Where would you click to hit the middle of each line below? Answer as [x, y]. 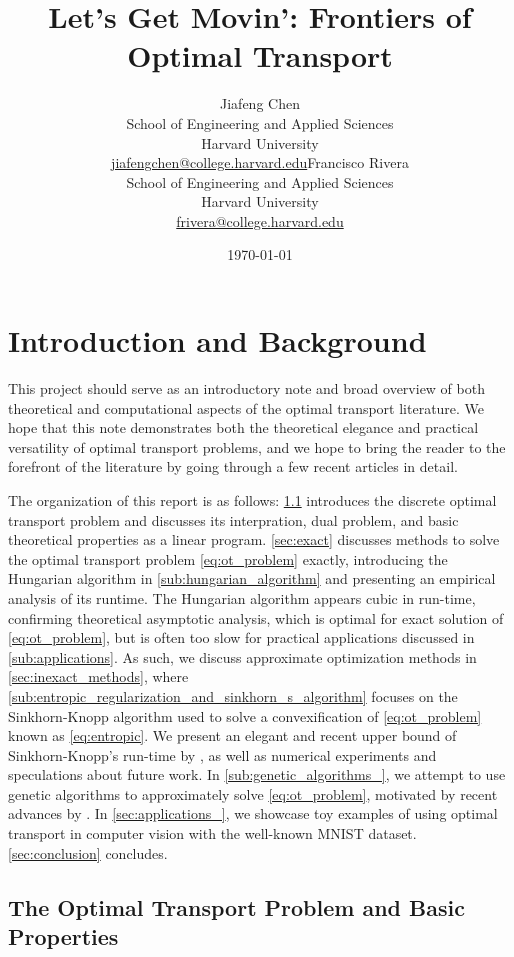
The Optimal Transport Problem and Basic [236, 906]
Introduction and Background [217, 340]
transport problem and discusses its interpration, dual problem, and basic [233, 519]
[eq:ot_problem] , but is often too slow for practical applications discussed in [241, 637]
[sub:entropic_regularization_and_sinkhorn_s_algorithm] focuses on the [233, 695]
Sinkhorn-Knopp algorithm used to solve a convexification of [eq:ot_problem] [245, 715]
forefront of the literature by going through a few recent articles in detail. [233, 466]
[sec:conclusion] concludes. [88, 852]
